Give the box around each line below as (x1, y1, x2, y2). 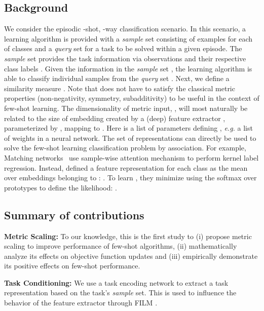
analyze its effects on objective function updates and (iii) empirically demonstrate (4, 250, 258, 261)
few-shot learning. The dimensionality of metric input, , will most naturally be (4, 102, 248, 113)
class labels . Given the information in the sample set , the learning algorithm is (4, 63, 252, 73)
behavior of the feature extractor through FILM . (4, 297, 158, 308)
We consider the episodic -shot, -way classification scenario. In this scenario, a (4, 23, 246, 34)
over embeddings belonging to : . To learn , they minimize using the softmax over (4, 172, 257, 183)
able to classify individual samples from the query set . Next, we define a (4, 73, 230, 84)
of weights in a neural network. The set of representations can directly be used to (4, 132, 256, 143)
